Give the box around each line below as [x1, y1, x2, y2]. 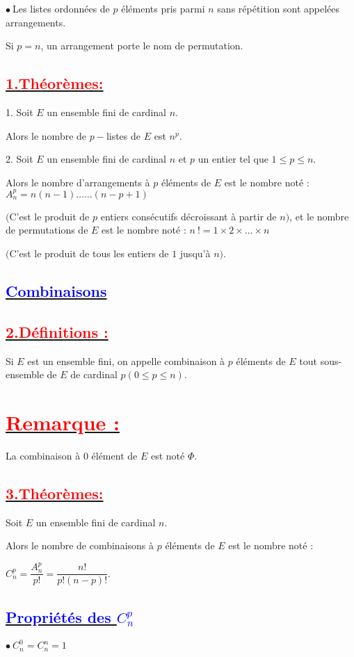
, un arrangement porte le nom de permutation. [40, 38, 243, 53]
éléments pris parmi [121, 1, 205, 15]
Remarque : [6, 408, 120, 436]
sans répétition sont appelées [217, 1, 340, 15]
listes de [106, 128, 141, 143]
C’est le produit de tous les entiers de [9, 246, 169, 261]
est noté [150, 448, 185, 462]
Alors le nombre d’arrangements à [6, 175, 150, 189]
